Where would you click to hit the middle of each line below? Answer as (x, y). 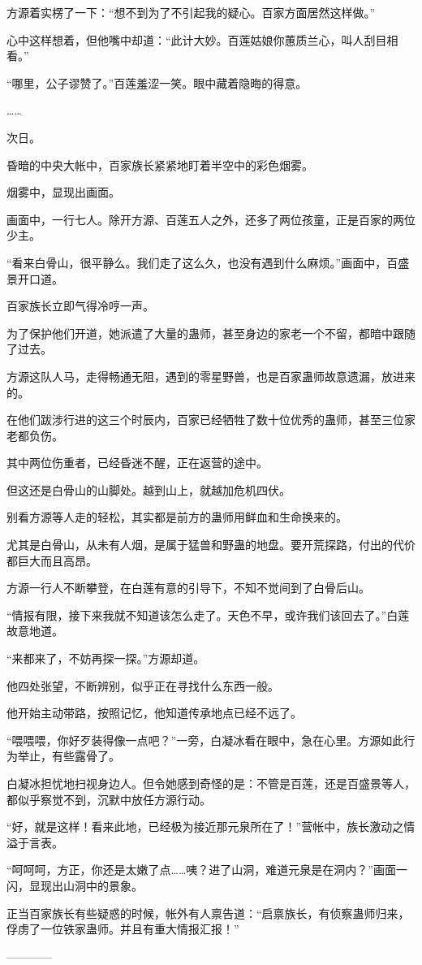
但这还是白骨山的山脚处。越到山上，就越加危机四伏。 (149, 489)
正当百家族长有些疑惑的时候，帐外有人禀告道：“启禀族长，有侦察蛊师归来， (208, 913)
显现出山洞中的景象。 (86, 885)
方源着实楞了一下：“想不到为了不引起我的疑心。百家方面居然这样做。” (191, 12)
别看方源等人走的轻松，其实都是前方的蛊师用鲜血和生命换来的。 (177, 517)
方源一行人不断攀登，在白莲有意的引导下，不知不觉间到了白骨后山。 (188, 588)
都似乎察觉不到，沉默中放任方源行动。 (109, 799)
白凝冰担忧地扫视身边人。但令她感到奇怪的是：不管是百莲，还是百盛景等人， (211, 783)
